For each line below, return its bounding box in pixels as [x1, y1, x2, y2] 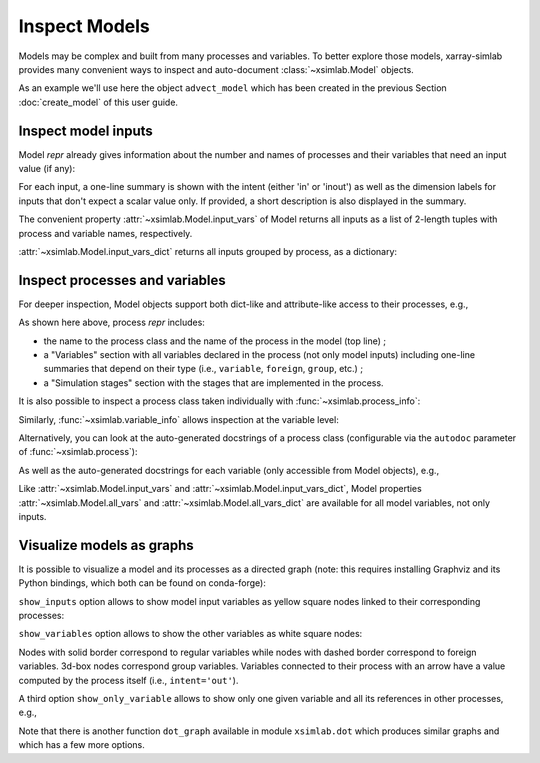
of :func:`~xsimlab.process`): [18, 446, 138, 458]
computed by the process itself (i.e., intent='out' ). [18, 674, 239, 686]
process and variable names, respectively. [18, 227, 193, 239]
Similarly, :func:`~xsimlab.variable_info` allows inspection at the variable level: [18, 413, 339, 425]
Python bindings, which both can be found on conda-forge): [18, 577, 267, 589]
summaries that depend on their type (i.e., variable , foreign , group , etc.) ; [43, 363, 364, 375]
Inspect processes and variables [18, 271, 227, 289]
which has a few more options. [18, 739, 145, 751]
